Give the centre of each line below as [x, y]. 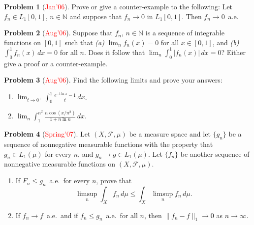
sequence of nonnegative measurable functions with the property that [109, 144]
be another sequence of [215, 154]
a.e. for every [70, 181]
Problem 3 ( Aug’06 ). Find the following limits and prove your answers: [113, 80]
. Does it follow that [114, 52]
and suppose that [96, 16]
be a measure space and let [170, 134]
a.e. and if [62, 215]
